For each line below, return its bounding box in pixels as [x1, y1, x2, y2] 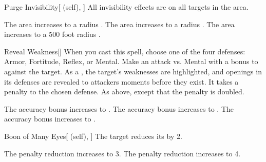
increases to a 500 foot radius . [4, 29, 101, 39]
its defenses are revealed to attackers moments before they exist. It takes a [4, 76, 239, 87]
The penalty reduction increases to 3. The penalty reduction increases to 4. [4, 148, 241, 158]
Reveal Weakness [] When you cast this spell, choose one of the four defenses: [4, 46, 245, 56]
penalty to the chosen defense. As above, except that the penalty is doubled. [4, 86, 244, 97]
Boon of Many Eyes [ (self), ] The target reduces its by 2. [4, 130, 182, 141]
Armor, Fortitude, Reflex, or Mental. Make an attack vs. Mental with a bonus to [4, 56, 258, 67]
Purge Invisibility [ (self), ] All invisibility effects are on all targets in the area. [4, 2, 249, 12]
